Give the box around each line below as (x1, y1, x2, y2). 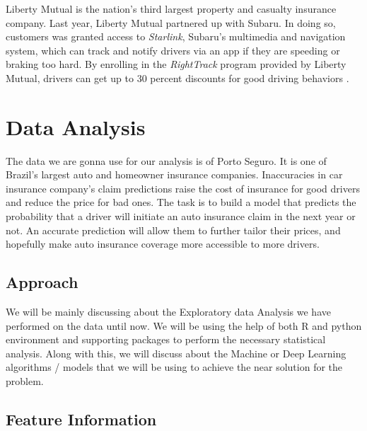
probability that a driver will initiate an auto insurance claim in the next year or (6, 209, 356, 224)
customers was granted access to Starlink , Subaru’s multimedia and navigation (6, 29, 346, 44)
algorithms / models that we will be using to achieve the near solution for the (6, 360, 343, 374)
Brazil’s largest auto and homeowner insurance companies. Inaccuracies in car (6, 167, 343, 182)
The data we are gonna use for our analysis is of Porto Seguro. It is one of (6, 153, 327, 168)
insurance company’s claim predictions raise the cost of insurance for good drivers (6, 180, 360, 195)
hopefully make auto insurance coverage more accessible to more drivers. (6, 236, 320, 251)
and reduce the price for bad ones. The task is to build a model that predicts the (6, 195, 356, 209)
